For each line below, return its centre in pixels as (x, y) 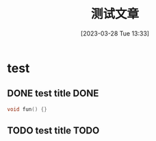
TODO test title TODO (53, 131)
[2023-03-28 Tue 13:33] (115, 33)
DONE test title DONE (53, 93)
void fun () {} (27, 109)
